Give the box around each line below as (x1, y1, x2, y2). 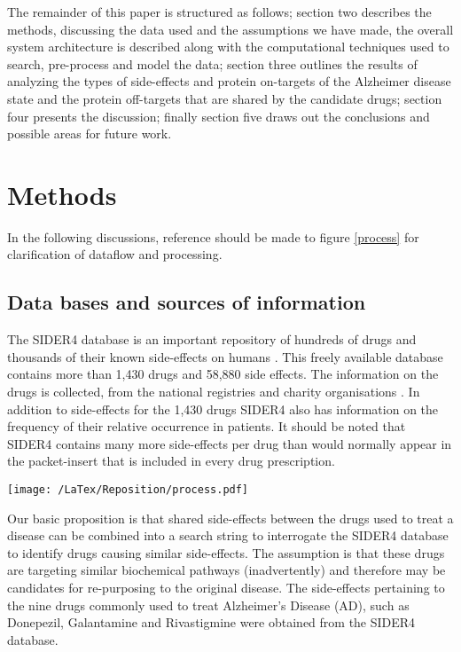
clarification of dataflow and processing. (7, 245, 223, 263)
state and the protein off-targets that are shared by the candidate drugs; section (7, 89, 442, 107)
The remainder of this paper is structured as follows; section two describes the (7, 3, 432, 20)
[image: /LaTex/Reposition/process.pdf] (7, 483, 249, 497)
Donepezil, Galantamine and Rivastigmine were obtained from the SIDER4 (7, 613, 416, 632)
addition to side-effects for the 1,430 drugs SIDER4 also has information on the (7, 399, 439, 418)
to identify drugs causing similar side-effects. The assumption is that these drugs (7, 543, 445, 562)
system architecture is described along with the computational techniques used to (7, 37, 449, 56)
